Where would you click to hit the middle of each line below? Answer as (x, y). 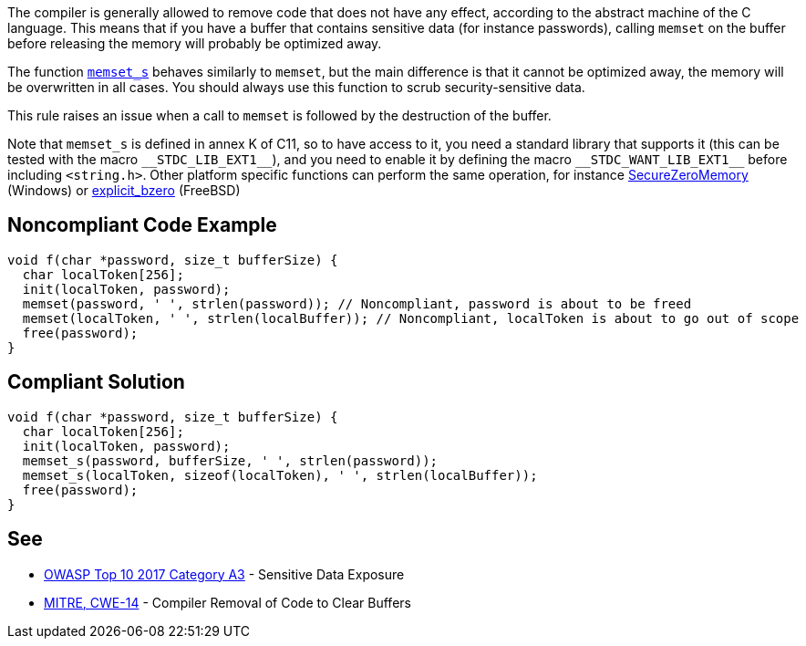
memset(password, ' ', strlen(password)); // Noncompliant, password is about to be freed (357, 303)
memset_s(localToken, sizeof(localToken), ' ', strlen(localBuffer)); (280, 475)
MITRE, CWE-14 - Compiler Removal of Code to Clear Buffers (227, 602)
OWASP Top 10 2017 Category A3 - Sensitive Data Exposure (224, 574)
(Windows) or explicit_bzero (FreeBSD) (124, 190)
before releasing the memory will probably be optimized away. (195, 43)
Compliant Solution (96, 382)
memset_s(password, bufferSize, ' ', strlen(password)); (230, 460)
